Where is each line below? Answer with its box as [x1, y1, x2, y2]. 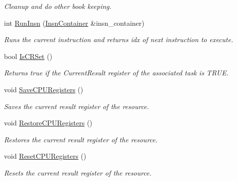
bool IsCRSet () [4, 51, 53, 61]
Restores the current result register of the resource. [4, 134, 158, 144]
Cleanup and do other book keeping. [4, 1, 112, 11]
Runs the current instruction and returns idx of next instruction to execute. [4, 34, 234, 45]
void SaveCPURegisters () [4, 84, 83, 94]
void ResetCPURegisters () [4, 151, 86, 161]
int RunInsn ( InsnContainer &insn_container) [4, 17, 145, 28]
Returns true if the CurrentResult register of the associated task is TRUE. [4, 67, 229, 78]
